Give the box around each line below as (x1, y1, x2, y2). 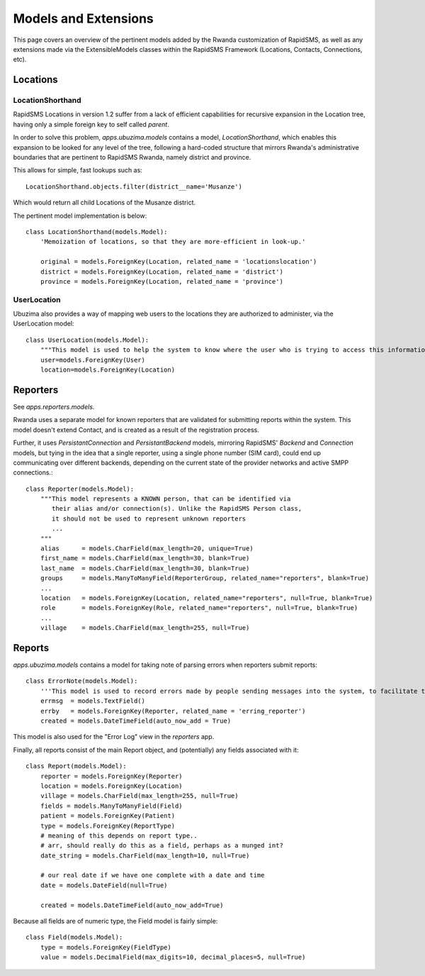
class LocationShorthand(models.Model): (25, 228, 168, 235)
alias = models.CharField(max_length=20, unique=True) (40, 545, 254, 553)
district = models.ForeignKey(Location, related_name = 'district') (40, 267, 283, 276)
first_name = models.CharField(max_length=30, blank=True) (40, 554, 250, 562)
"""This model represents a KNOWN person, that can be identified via (40, 495, 291, 503)
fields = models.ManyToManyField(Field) (40, 802, 183, 810)
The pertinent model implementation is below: (13, 211, 147, 220)
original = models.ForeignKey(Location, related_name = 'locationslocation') (40, 257, 317, 266)
